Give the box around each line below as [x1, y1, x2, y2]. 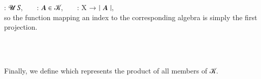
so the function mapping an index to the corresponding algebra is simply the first [4, 12, 257, 22]
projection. [4, 22, 38, 32]
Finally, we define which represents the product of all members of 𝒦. [4, 65, 218, 75]
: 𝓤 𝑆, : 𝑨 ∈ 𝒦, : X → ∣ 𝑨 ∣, [4, 2, 114, 12]
